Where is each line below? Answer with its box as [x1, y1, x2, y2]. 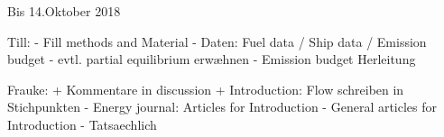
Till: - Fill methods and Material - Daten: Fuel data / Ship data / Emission [7, 32, 427, 50]
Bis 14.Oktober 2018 [7, 2, 121, 20]
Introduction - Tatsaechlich [7, 114, 157, 133]
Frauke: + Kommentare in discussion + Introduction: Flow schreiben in [7, 79, 404, 98]
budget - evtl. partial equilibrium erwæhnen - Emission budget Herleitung [7, 50, 416, 68]
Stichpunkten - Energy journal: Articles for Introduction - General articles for [7, 97, 438, 116]
